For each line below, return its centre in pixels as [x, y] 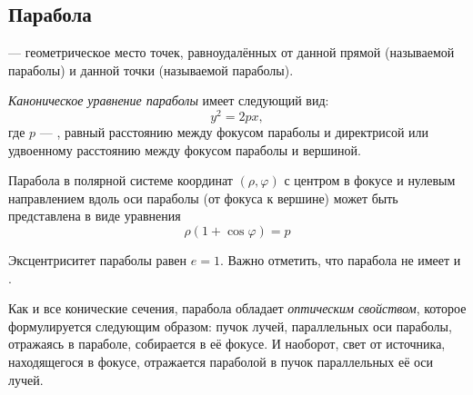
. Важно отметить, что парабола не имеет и [340, 260]
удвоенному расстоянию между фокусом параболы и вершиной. [185, 149]
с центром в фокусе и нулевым [370, 180]
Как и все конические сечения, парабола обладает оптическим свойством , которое [237, 308]
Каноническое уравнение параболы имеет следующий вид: [169, 100]
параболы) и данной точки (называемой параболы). [151, 69]
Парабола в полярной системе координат [121, 180]
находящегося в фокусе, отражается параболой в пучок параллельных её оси [221, 361]
